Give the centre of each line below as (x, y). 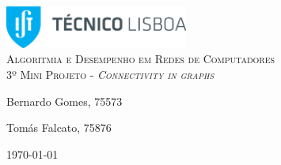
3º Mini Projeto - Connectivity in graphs (110, 74)
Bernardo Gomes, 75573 (65, 101)
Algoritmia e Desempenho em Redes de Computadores (141, 59)
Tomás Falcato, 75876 (59, 127)
